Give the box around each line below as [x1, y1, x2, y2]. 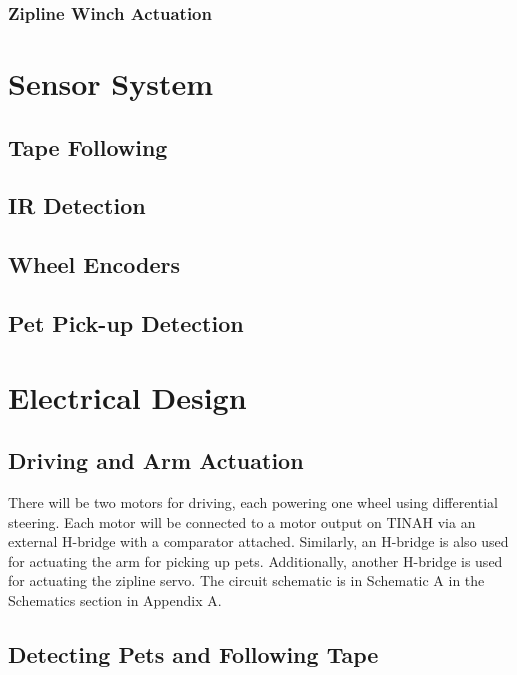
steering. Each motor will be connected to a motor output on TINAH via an [8, 511, 476, 532]
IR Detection [8, 190, 146, 221]
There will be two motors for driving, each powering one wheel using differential [8, 491, 498, 512]
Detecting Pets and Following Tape [8, 638, 379, 669]
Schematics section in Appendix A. [8, 589, 222, 610]
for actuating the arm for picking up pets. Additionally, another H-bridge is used [8, 550, 503, 571]
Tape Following [8, 131, 168, 162]
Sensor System [8, 63, 214, 104]
